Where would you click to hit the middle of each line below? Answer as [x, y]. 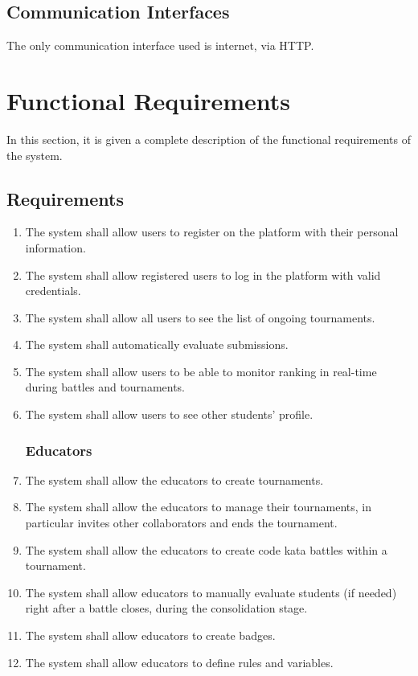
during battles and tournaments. [105, 387]
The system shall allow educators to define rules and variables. [179, 662]
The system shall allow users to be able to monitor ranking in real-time [201, 371]
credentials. [53, 291]
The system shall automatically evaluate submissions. [157, 344]
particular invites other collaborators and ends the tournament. [181, 523]
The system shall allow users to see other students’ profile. [169, 414]
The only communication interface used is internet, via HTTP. [160, 45]
